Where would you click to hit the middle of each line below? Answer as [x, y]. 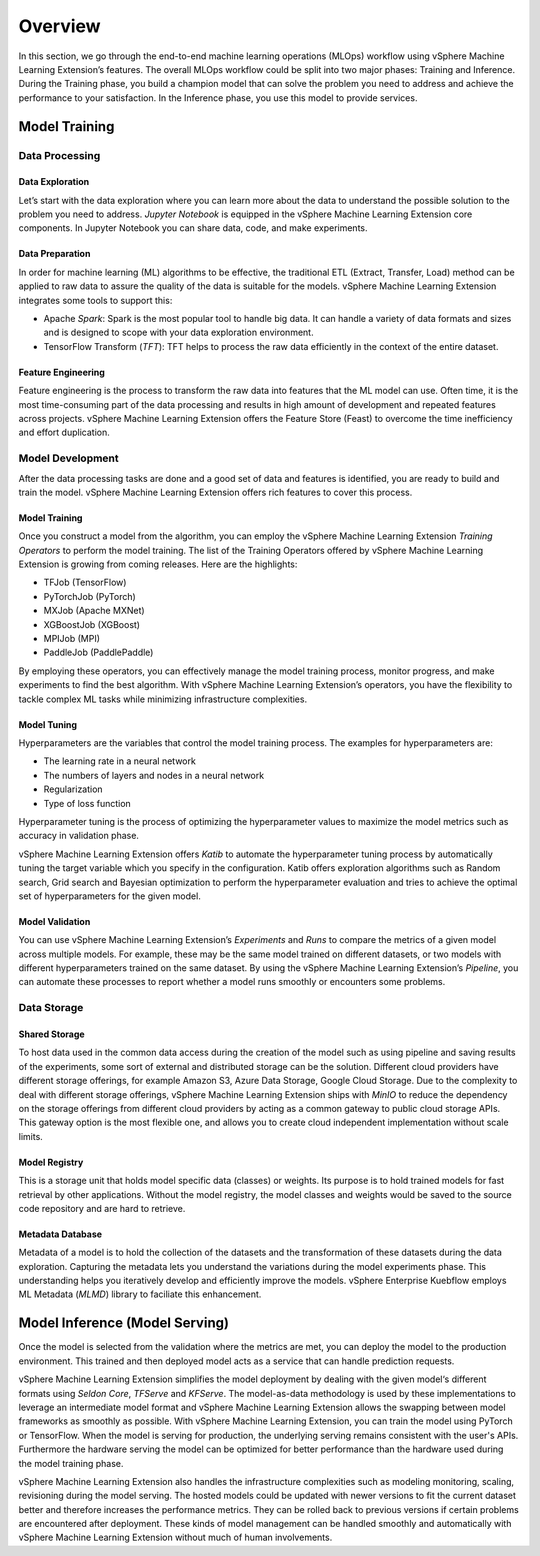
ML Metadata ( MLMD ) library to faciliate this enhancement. [140, 1294]
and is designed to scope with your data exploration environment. [178, 332]
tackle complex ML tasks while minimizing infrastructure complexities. [163, 699]
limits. [31, 1136]
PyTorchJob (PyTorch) [90, 596]
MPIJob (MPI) [71, 639]
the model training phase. [71, 1463]
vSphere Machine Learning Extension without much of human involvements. [175, 1537]
